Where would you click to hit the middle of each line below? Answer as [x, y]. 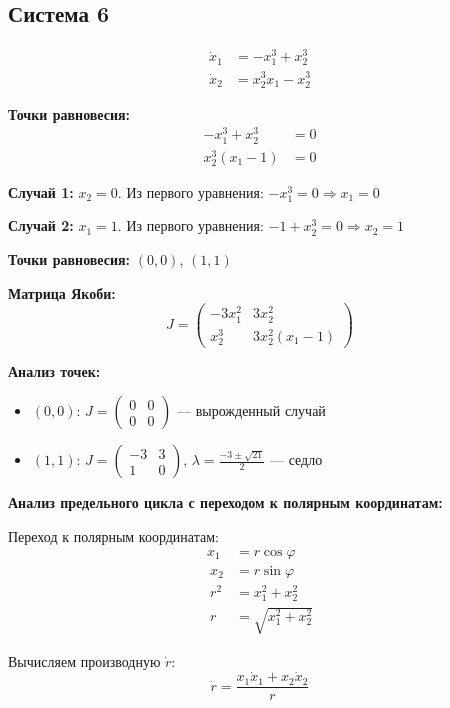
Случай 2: [41, 225]
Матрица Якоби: [62, 292]
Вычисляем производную [84, 660]
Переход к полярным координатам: [113, 536]
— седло [296, 459]
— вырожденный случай [251, 410]
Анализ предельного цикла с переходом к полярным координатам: [225, 502]
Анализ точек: [54, 370]
